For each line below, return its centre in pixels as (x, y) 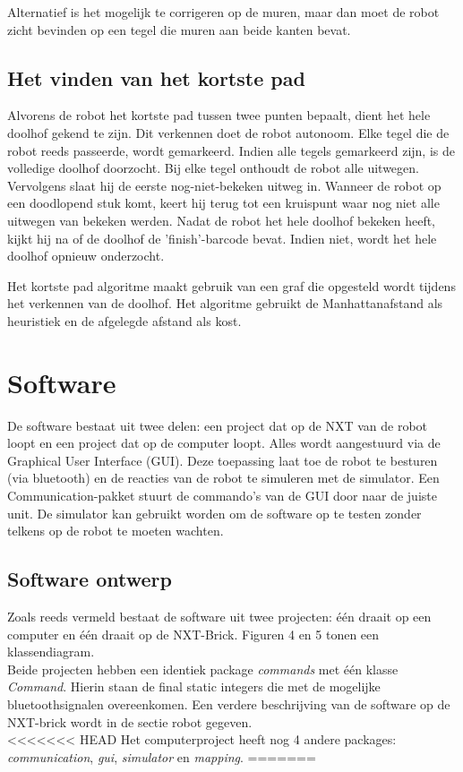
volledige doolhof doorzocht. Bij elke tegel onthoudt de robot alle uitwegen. (213, 168)
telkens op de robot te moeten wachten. (116, 531)
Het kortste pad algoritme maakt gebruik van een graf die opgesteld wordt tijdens (231, 285)
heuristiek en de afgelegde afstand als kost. (124, 320)
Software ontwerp (90, 579)
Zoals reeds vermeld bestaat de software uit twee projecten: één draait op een (219, 616)
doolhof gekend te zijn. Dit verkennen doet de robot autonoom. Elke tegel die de (228, 132)
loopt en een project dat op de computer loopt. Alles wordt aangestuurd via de (224, 443)
